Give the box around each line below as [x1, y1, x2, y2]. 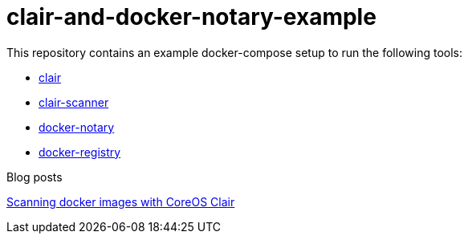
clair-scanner [39, 95, 109, 109]
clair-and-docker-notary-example [6, 3, 376, 31]
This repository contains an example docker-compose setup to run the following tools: [6, 45, 462, 59]
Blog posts [6, 169, 63, 184]
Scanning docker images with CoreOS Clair [6, 194, 235, 209]
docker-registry [39, 144, 121, 159]
